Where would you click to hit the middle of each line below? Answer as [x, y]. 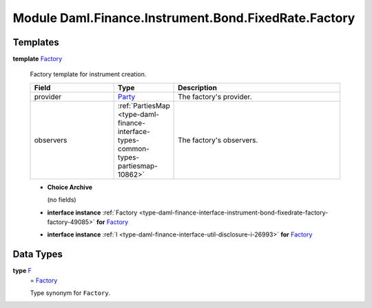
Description [197, 87]
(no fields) [62, 200]
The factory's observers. [218, 140]
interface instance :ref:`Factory [92, 212]
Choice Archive [70, 187]
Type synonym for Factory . [70, 293]
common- [133, 148]
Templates [36, 42]
